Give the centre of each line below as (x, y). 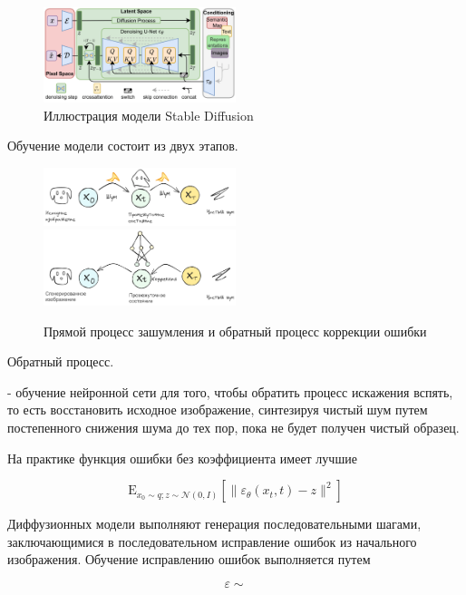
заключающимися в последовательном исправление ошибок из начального (212, 541)
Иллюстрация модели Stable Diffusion (149, 115)
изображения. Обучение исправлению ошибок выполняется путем (189, 559)
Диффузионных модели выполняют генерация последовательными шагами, (214, 524)
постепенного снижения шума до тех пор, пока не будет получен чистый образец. (233, 428)
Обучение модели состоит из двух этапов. (123, 146)
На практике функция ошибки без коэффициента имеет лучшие (182, 458)
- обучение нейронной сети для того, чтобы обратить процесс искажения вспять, (230, 391)
